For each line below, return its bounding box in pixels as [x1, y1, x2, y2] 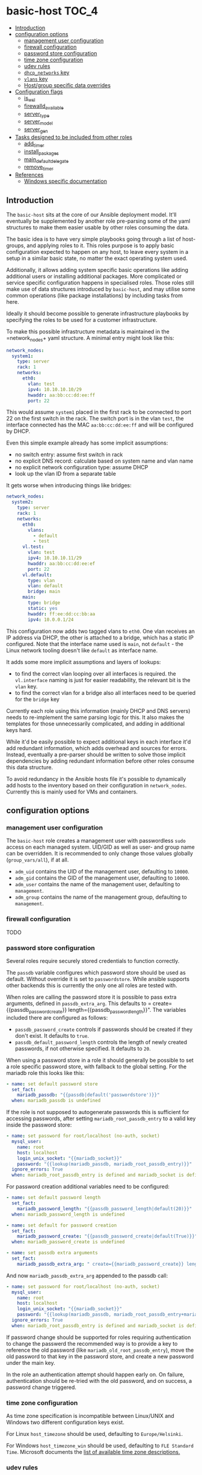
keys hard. [6, 726, 32, 733]
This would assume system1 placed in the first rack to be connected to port [6, 408, 192, 416]
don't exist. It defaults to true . [14, 1032, 89, 1039]
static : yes [28, 605, 58, 611]
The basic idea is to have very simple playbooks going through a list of [6, 235, 182, 242]
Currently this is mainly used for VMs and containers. [6, 788, 138, 795]
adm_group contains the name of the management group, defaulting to [14, 893, 188, 901]
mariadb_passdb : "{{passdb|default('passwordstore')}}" [17, 1092, 161, 1098]
